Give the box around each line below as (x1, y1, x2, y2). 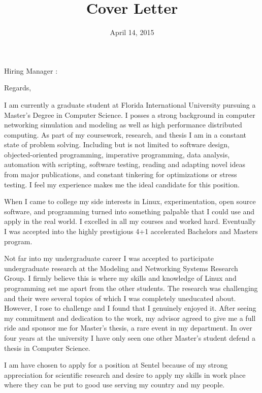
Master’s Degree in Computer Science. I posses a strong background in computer (4, 109, 255, 120)
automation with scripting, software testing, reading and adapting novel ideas (4, 159, 245, 170)
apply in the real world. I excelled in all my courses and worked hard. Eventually (4, 216, 256, 226)
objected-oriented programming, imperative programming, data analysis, (4, 149, 230, 159)
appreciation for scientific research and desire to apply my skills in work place (4, 369, 246, 380)
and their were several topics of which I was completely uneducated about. (4, 292, 236, 303)
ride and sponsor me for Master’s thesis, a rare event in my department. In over (4, 322, 252, 333)
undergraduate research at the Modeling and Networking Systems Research (4, 263, 238, 273)
